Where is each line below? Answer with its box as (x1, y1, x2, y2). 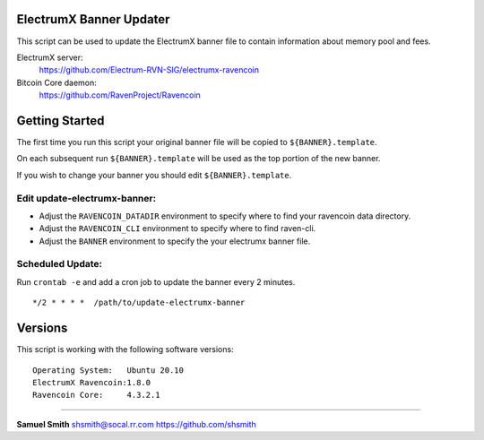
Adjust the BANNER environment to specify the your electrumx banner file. (39, 236, 311, 246)
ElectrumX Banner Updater (16, 12, 170, 27)
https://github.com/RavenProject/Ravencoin (39, 90, 201, 100)
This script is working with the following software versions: (16, 344, 234, 355)
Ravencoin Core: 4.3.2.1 (32, 390, 160, 401)
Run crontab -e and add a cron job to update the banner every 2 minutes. (16, 276, 296, 287)
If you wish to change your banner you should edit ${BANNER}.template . (16, 169, 292, 180)
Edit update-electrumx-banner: (16, 192, 157, 204)
